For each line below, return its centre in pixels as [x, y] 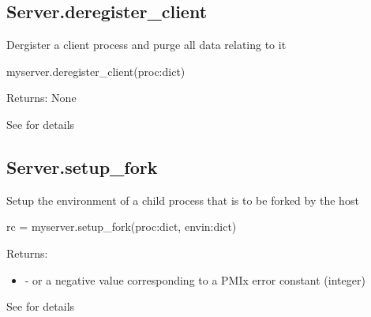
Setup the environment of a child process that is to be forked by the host [183, 200]
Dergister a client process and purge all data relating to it [146, 45]
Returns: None [41, 98]
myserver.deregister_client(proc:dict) [96, 71]
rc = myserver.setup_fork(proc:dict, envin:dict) [122, 226]
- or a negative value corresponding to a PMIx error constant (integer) [195, 279]
